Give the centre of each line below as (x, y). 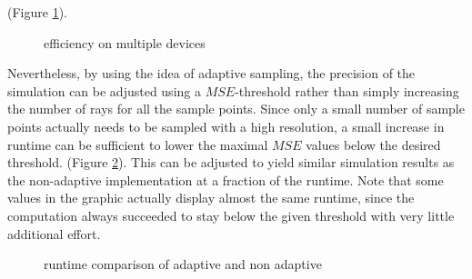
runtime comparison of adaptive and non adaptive (183, 264)
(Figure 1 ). (37, 12)
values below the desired (373, 144)
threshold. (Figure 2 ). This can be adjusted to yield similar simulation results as (231, 162)
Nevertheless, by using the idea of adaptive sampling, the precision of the (211, 73)
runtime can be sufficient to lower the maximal (138, 144)
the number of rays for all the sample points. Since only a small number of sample (236, 109)
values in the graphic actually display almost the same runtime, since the (211, 198)
